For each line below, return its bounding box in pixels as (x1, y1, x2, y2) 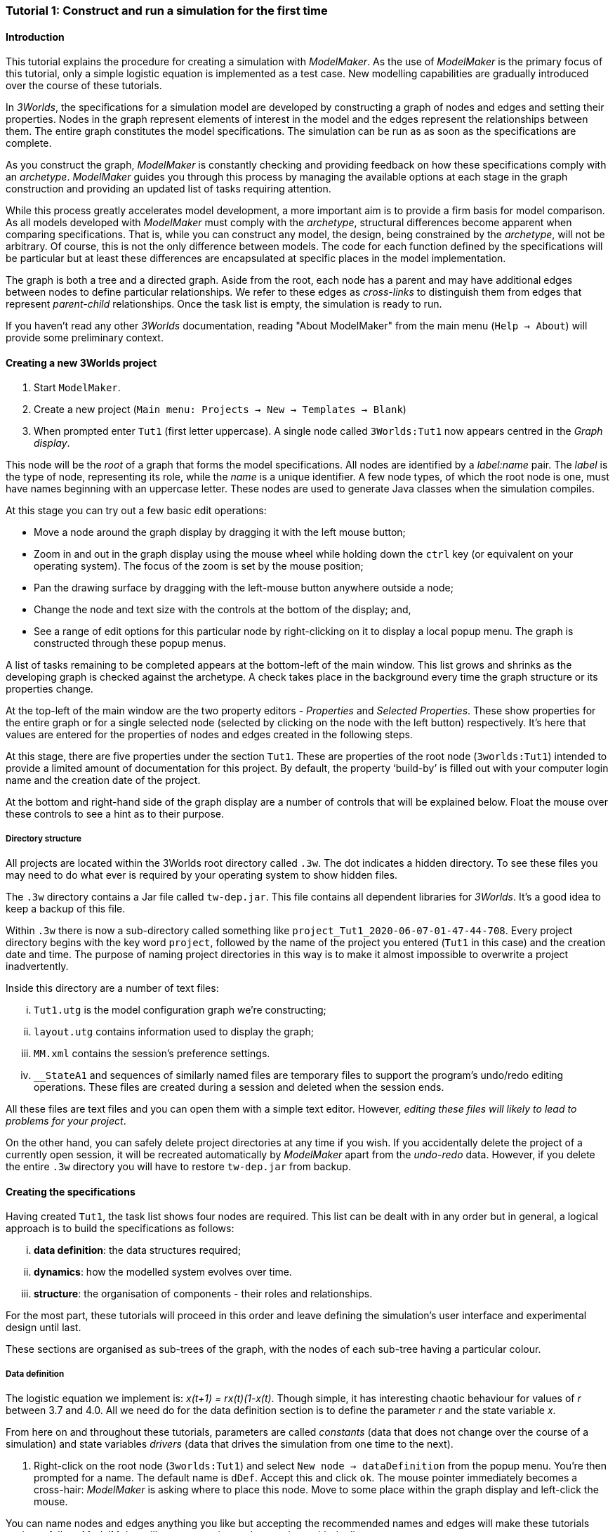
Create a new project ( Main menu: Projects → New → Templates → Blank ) (34, 403, 406, 416)
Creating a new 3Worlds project (6, 356, 157, 369)
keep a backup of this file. (6, 903, 126, 915)
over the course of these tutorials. (6, 79, 162, 92)
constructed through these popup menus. (34, 637, 226, 650)
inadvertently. (6, 960, 69, 973)
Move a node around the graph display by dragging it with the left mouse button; (34, 526, 406, 539)
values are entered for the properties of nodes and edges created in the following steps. (6, 728, 413, 741)
